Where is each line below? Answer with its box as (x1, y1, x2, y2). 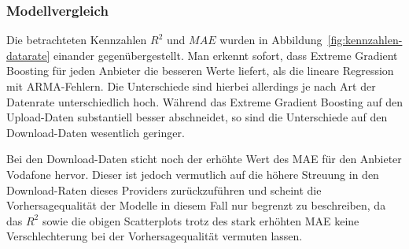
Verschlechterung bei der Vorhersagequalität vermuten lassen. (6, 228, 303, 244)
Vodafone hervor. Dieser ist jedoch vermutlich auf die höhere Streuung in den (6, 165, 379, 182)
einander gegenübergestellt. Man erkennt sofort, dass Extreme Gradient (53, 46, 398, 63)
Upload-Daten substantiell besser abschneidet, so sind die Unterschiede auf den (6, 109, 388, 125)
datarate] (6, 46, 50, 63)
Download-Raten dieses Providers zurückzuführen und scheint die (6, 181, 322, 198)
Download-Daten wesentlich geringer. (6, 124, 185, 140)
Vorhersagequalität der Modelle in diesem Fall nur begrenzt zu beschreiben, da (6, 197, 386, 214)
